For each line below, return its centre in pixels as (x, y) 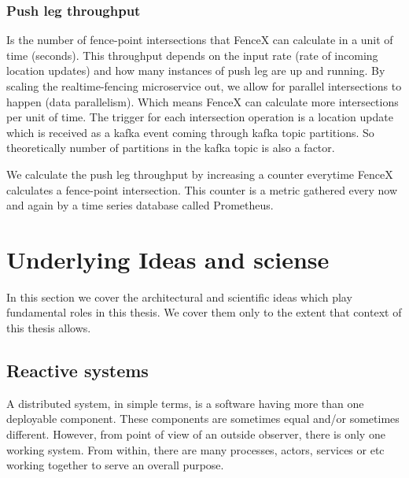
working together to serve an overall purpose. (115, 465)
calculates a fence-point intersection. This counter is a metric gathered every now (202, 189)
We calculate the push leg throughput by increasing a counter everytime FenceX (200, 174)
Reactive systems (77, 371)
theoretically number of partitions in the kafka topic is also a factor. (171, 148)
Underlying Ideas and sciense (168, 259)
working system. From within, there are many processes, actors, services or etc (195, 449)
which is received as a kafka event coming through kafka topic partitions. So (190, 132)
